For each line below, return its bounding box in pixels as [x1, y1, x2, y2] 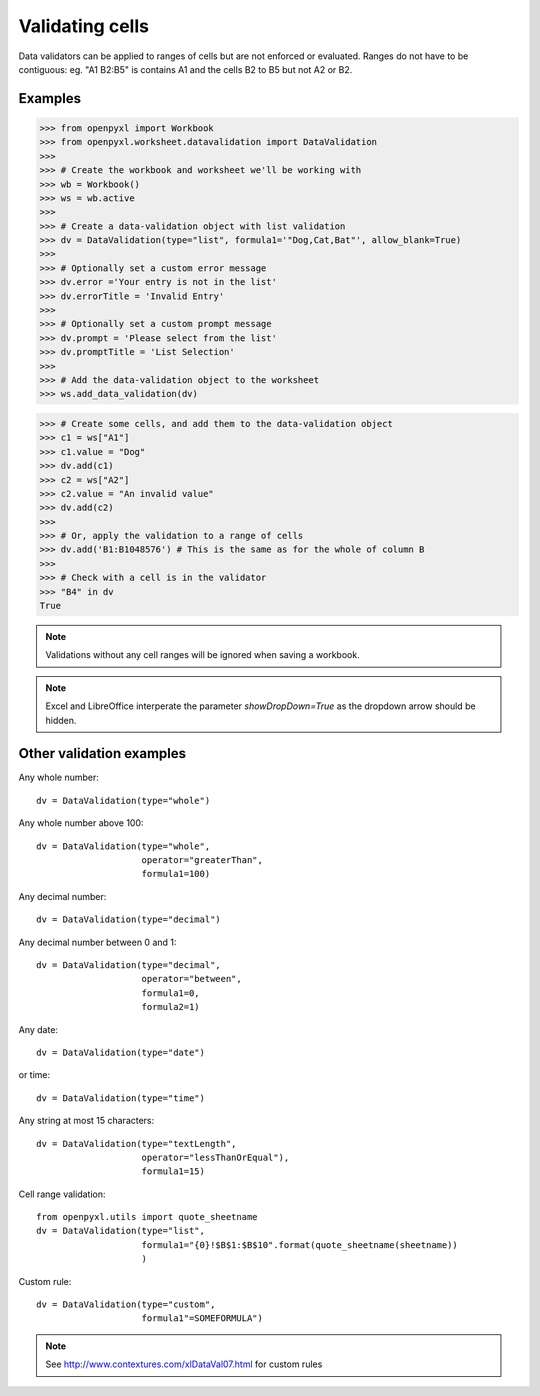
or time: [18, 1069, 51, 1081]
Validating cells [18, 15, 150, 37]
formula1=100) [141, 868, 211, 880]
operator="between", [141, 973, 242, 985]
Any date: [18, 1023, 59, 1035]
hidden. [45, 714, 77, 726]
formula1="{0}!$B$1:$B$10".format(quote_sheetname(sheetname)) [141, 1239, 459, 1250]
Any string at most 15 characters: [18, 1115, 155, 1127]
